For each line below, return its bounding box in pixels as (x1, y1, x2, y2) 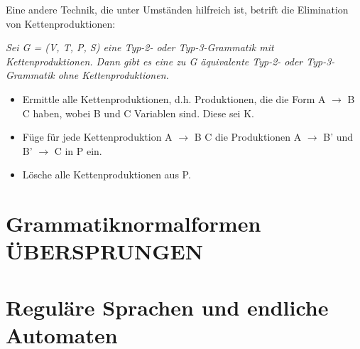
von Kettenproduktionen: (6, 16, 116, 31)
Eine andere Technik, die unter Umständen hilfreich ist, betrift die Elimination (6, 2, 349, 16)
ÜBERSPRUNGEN (6, 237, 203, 266)
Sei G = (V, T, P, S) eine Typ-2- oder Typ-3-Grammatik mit (6, 40, 274, 55)
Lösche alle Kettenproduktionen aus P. (22, 167, 191, 182)
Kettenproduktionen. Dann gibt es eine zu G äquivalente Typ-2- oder (6, 53, 303, 68)
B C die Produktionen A (194, 129, 302, 144)
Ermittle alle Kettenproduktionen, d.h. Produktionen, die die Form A (22, 91, 326, 106)
